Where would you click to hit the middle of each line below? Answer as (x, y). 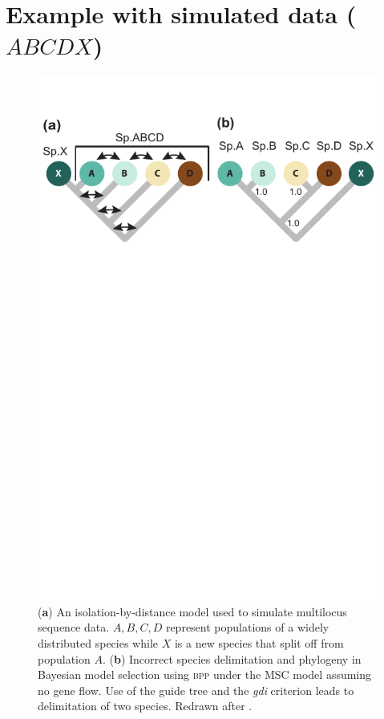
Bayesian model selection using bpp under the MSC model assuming (205, 674)
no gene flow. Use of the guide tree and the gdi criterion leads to (196, 690)
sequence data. (74, 627)
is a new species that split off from (259, 643)
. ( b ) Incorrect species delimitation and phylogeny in (232, 658)
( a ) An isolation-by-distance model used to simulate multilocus (192, 611)
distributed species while (98, 643)
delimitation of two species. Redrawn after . (145, 706)
